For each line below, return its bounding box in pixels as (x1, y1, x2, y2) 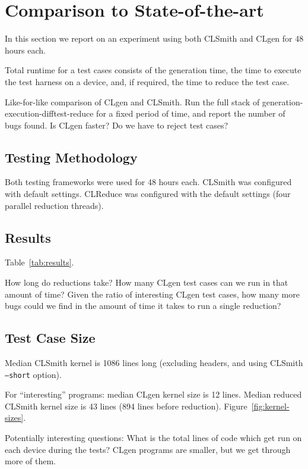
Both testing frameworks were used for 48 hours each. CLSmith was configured (5, 176, 292, 188)
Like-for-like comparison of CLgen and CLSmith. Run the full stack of (5, 95, 260, 108)
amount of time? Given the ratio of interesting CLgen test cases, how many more (5, 287, 300, 300)
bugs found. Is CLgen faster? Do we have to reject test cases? (5, 118, 228, 131)
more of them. (5, 455, 56, 467)
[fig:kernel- (251, 399, 290, 412)
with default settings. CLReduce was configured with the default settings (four (5, 187, 291, 200)
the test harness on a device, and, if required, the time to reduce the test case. (5, 75, 290, 87)
